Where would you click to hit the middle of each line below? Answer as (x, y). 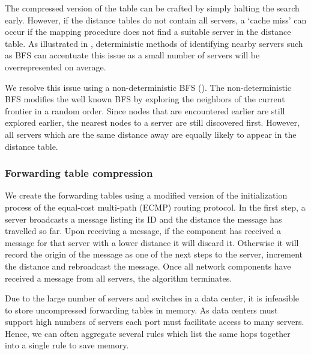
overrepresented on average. (56, 66)
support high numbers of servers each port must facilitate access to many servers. (155, 322)
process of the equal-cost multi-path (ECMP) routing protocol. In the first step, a (155, 207)
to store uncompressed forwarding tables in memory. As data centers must (141, 310)
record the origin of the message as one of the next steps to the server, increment (154, 254)
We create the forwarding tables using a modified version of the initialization (146, 195)
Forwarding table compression (79, 173)
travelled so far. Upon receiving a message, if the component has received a (143, 231)
